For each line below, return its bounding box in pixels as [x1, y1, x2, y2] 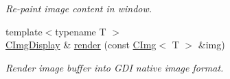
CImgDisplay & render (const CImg [5, 37, 157, 52]
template [5, 24, 43, 38]
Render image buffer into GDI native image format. [5, 60, 224, 74]
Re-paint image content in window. [5, 1, 152, 15]
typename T [55, 24, 106, 38]
